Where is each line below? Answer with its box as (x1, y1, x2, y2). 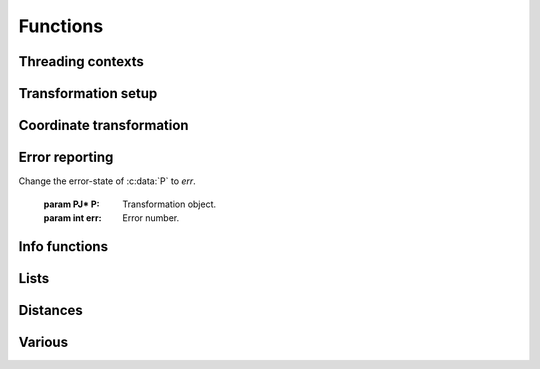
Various (18, 333, 69, 350)
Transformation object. (122, 198, 217, 210)
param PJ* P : (43, 198, 100, 210)
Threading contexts (18, 53, 144, 70)
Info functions (18, 238, 109, 255)
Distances (18, 301, 84, 319)
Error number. (122, 211, 180, 224)
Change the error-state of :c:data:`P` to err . (18, 175, 197, 187)
